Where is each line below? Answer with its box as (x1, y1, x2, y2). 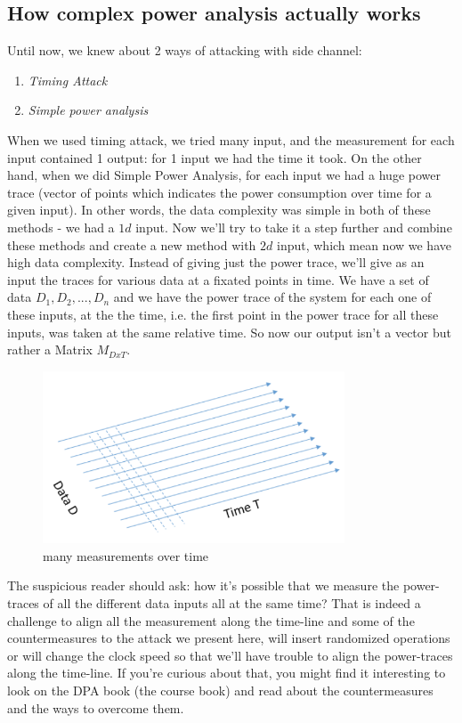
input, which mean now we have (276, 235, 451, 254)
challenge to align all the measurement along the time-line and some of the (7, 611, 415, 630)
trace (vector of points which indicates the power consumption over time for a (7, 183, 432, 201)
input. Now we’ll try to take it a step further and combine (135, 217, 452, 236)
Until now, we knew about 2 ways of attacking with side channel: (7, 41, 362, 60)
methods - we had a (7, 217, 115, 236)
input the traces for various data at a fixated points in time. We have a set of (7, 270, 429, 288)
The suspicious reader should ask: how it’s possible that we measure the (7, 576, 400, 595)
